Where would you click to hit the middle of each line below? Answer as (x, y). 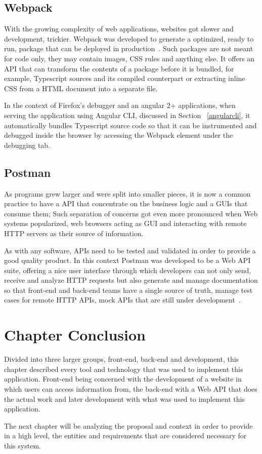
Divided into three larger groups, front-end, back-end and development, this (122, 359)
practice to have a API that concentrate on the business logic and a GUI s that (126, 203)
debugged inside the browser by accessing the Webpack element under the (119, 135)
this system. (23, 445)
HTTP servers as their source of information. (74, 233)
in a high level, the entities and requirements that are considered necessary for (125, 436)
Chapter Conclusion (75, 335)
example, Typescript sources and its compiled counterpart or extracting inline (125, 78)
